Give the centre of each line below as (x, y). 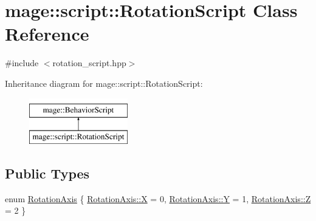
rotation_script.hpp (89, 63)
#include (22, 63)
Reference (47, 34)
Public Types (47, 173)
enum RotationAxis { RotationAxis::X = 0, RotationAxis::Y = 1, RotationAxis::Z (158, 198)
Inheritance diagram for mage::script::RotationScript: (104, 83)
